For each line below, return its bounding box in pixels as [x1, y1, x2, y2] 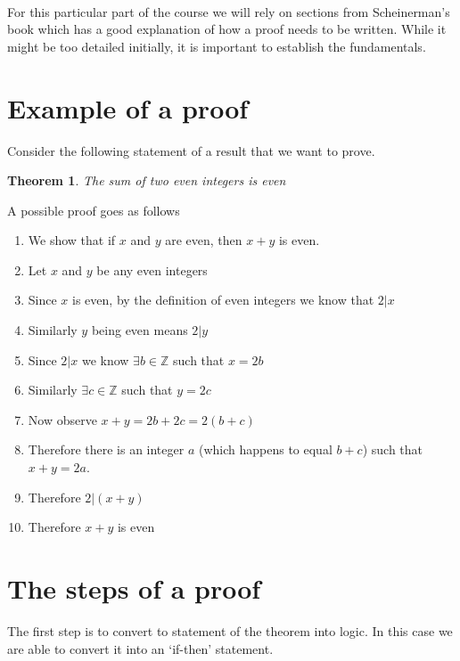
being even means [91, 321, 188, 339]
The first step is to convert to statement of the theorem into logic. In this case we [7, 621, 453, 640]
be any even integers [96, 260, 208, 279]
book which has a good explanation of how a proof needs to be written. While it [7, 20, 447, 38]
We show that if [28, 231, 116, 249]
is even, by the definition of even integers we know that [72, 290, 374, 309]
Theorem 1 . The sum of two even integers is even [7, 171, 286, 190]
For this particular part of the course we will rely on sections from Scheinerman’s [7, 2, 450, 20]
